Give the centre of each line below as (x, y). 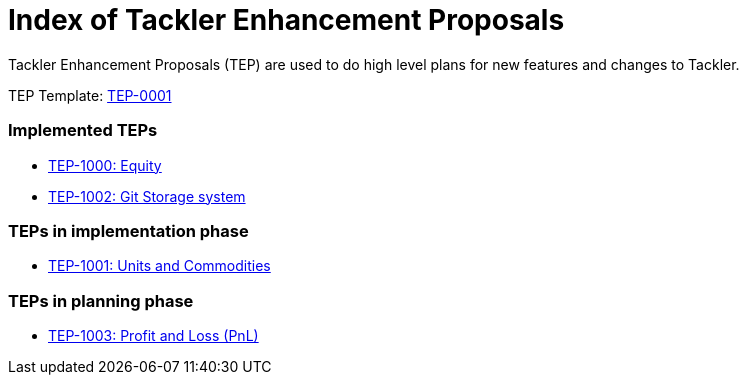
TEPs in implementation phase (128, 230)
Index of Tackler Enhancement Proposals (286, 20)
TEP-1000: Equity (105, 165)
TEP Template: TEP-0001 (90, 95)
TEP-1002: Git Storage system (147, 196)
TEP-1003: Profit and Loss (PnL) (153, 335)
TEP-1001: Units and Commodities (159, 266)
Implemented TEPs (83, 130)
